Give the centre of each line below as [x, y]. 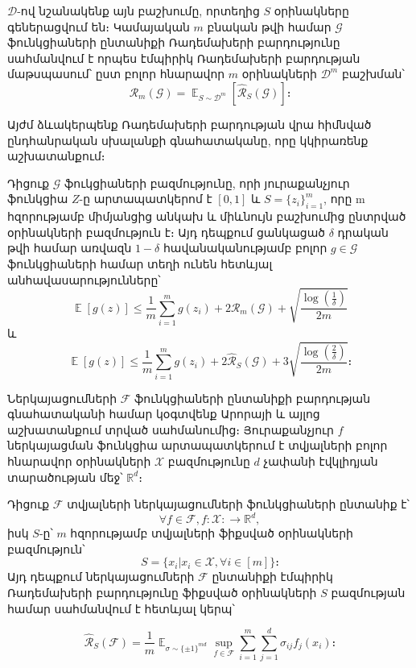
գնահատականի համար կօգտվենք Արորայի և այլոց [164, 414]
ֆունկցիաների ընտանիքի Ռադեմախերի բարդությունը [174, 42]
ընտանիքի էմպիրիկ [272, 577]
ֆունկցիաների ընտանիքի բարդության [253, 398]
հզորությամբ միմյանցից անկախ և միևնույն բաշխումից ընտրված [207, 216]
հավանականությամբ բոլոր [245, 248]
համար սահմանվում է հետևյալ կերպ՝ [121, 608]
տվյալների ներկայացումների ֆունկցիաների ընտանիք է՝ [238, 504]
